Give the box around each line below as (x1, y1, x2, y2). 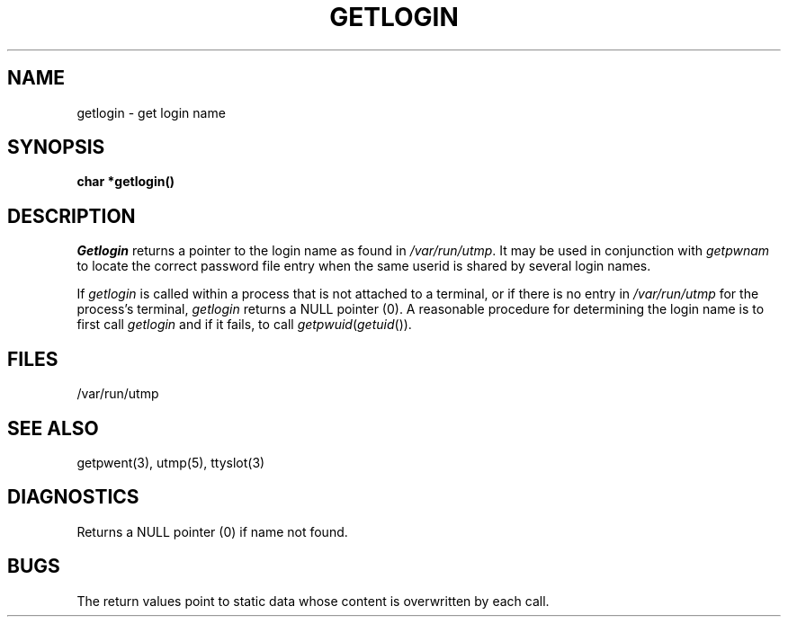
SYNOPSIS (7, 136, 105, 159)
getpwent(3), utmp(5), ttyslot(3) (76, 454, 265, 470)
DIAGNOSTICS (7, 486, 139, 509)
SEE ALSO (7, 416, 99, 440)
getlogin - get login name (76, 104, 226, 120)
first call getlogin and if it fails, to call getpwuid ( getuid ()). (76, 316, 412, 333)
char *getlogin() (76, 174, 175, 190)
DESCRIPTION (7, 204, 136, 227)
